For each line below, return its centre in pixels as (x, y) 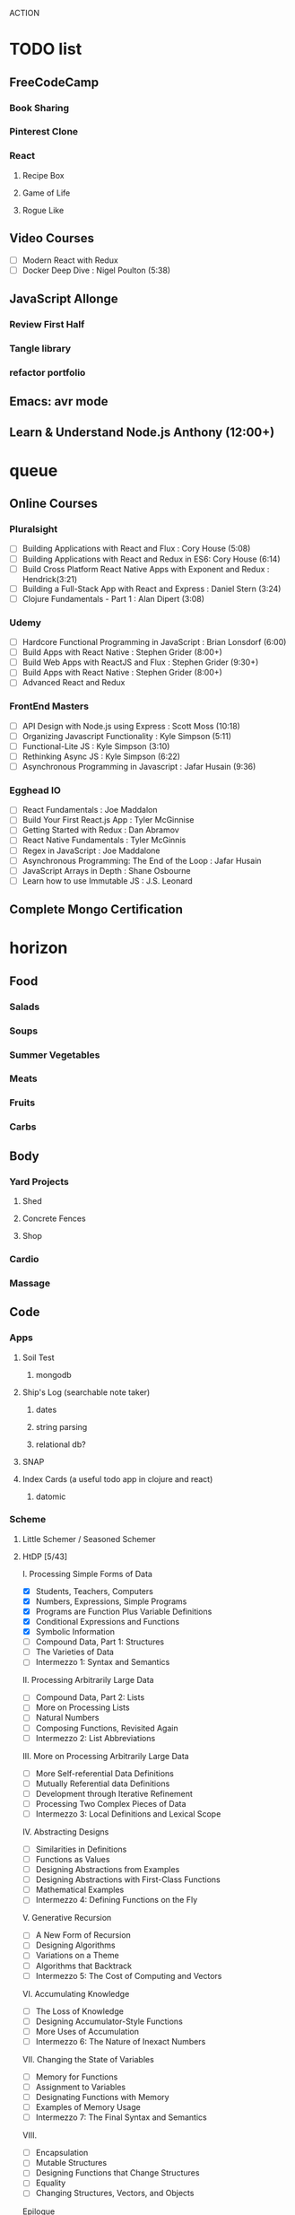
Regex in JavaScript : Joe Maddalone (91, 850)
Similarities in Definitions (81, 1849)
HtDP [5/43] (45, 1557)
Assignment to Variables (81, 2087)
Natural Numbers (67, 1718)
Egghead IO (35, 790)
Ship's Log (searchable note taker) (86, 1392)
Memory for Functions (77, 2077)
